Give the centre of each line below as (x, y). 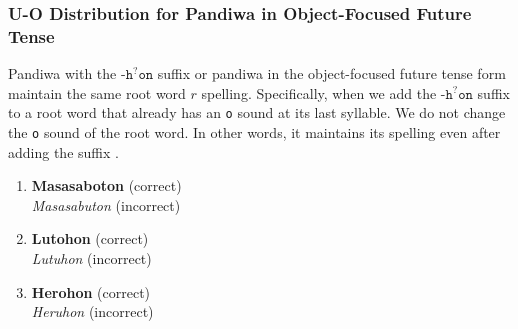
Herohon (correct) (91, 291)
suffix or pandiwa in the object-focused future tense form (331, 73)
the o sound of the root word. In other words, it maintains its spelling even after (254, 131)
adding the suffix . (63, 151)
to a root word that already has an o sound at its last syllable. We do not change (257, 112)
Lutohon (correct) (90, 238)
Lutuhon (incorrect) (91, 258)
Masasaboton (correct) (106, 185)
